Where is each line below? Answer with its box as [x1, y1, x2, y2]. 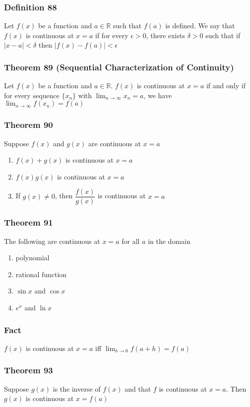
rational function [15, 269, 67, 279]
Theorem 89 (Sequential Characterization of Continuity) [4, 60, 234, 73]
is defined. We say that [165, 20, 235, 31]
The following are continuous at [4, 235, 100, 246]
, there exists [146, 30, 185, 40]
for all [122, 235, 140, 246]
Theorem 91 [4, 216, 53, 229]
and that [125, 383, 151, 394]
